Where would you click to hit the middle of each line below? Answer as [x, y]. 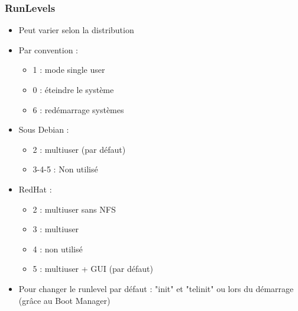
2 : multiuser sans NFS [74, 209]
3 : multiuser [56, 229]
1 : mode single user [69, 70]
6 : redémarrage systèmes [78, 109]
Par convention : [48, 49]
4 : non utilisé [58, 249]
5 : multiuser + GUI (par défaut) [93, 269]
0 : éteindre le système [73, 89]
